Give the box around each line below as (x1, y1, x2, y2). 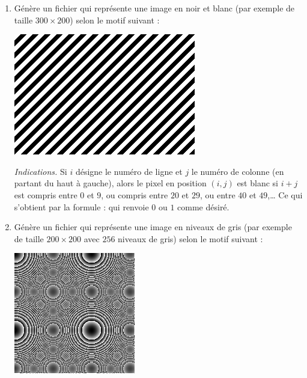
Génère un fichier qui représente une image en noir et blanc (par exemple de (14, 2, 295, 14)
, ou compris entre (101, 188, 168, 201)
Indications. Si (14, 165, 67, 177)
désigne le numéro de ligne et (75, 165, 183, 177)
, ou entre (199, 188, 236, 201)
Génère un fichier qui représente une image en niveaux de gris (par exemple (14, 221, 292, 233)
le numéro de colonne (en (191, 165, 284, 177)
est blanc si (237, 177, 278, 189)
